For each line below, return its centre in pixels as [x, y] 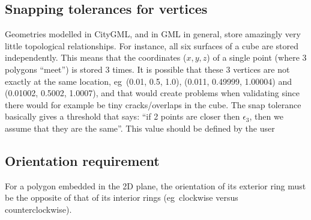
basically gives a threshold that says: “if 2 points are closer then [122, 116]
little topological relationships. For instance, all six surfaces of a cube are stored [152, 45]
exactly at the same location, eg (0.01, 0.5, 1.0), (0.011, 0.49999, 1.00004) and [149, 81]
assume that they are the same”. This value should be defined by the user [140, 128]
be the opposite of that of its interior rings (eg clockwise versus [122, 197]
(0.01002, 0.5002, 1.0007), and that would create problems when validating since [152, 93]
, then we [266, 116]
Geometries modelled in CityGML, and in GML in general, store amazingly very [153, 34]
